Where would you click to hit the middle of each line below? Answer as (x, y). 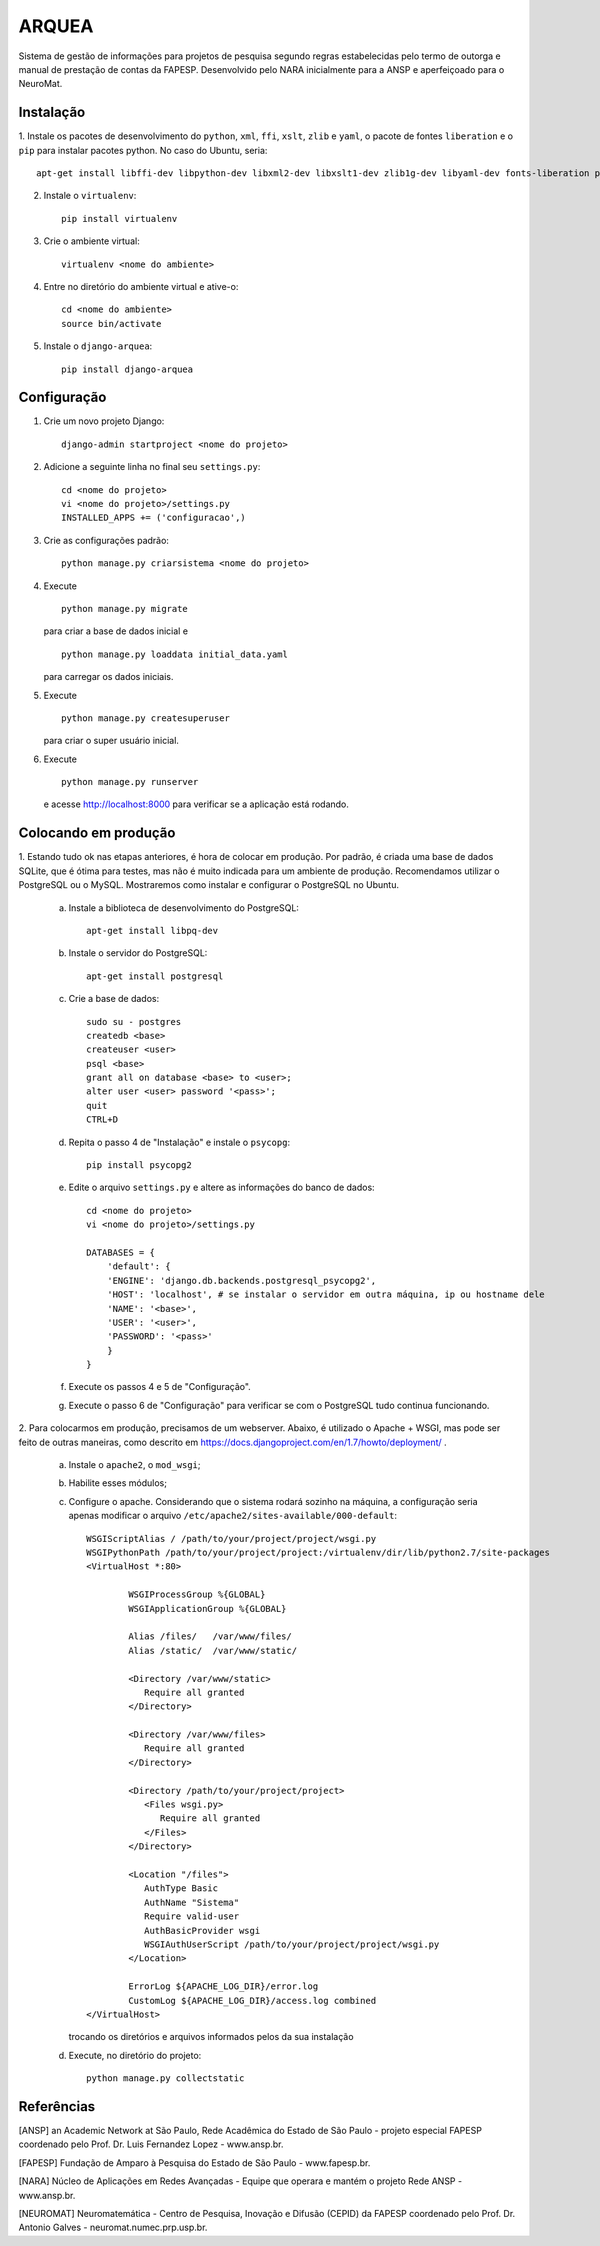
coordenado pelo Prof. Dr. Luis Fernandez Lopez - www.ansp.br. (151, 2144)
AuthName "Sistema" (191, 1902)
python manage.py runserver (130, 782)
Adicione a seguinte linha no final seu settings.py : (152, 467)
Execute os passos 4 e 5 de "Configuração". (160, 1387)
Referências (57, 2106)
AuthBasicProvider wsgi (202, 1930)
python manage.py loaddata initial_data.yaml (175, 654)
